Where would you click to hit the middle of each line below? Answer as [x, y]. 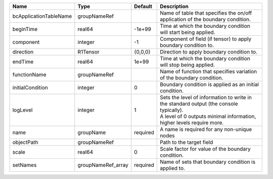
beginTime [25, 29]
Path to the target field [187, 142]
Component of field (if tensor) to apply [206, 39]
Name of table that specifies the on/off [206, 13]
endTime [23, 62]
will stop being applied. [187, 65]
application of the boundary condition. [206, 19]
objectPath [25, 142]
